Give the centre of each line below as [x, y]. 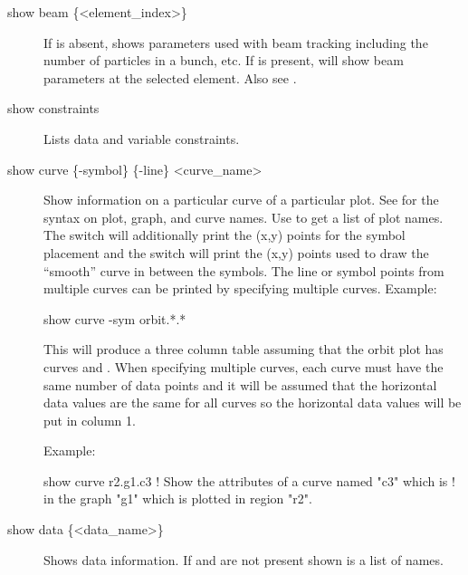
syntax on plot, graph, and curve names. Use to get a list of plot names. [244, 217]
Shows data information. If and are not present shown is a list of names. [244, 559]
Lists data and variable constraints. [142, 138]
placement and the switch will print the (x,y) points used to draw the [236, 252]
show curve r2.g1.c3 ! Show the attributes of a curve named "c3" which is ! [249, 480]
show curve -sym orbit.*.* [115, 318]
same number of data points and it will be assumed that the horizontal [240, 384]
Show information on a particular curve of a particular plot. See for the [241, 200]
